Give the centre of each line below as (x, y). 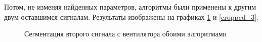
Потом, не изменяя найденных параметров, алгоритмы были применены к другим (130, 7)
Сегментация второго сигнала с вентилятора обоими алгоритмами (126, 34)
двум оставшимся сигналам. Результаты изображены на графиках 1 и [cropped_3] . (131, 16)
